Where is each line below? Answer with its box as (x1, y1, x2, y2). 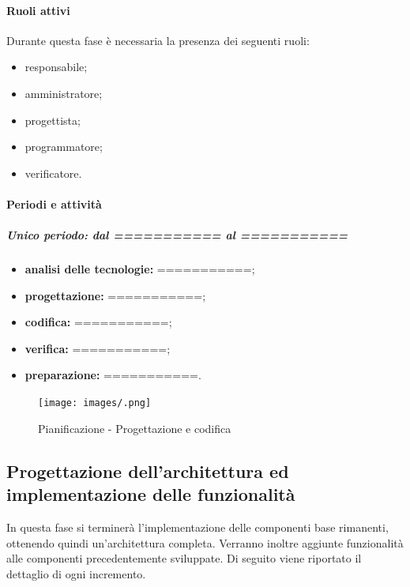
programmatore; (24, 138, 103, 155)
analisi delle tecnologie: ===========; (24, 261, 255, 277)
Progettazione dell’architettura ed (6, 458, 289, 483)
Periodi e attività (6, 195, 102, 212)
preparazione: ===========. (24, 367, 201, 383)
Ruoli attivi (6, 2, 70, 18)
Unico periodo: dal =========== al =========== (6, 227, 348, 243)
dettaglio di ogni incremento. (6, 565, 146, 581)
